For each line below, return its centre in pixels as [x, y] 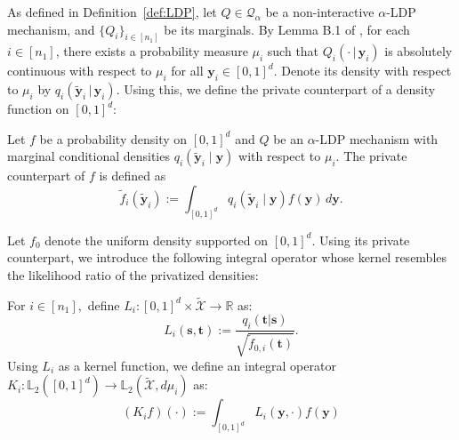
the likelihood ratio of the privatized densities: [133, 275]
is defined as [133, 176]
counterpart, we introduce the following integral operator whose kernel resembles [227, 257]
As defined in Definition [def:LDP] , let [112, 12]
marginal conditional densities [89, 156]
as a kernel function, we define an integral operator [197, 365]
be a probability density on [113, 138]
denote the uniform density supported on [157, 240]
